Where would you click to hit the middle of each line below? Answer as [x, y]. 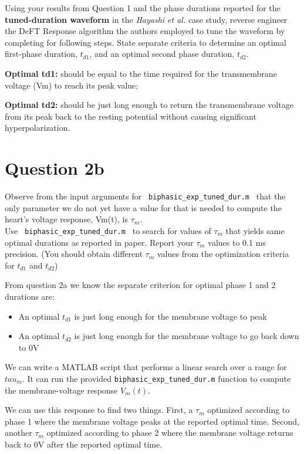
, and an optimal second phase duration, [162, 54]
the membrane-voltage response [61, 390]
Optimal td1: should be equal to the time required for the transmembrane [141, 73]
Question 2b [55, 168]
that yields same [255, 230]
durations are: [30, 296]
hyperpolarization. [38, 128]
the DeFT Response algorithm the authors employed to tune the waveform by [145, 31]
